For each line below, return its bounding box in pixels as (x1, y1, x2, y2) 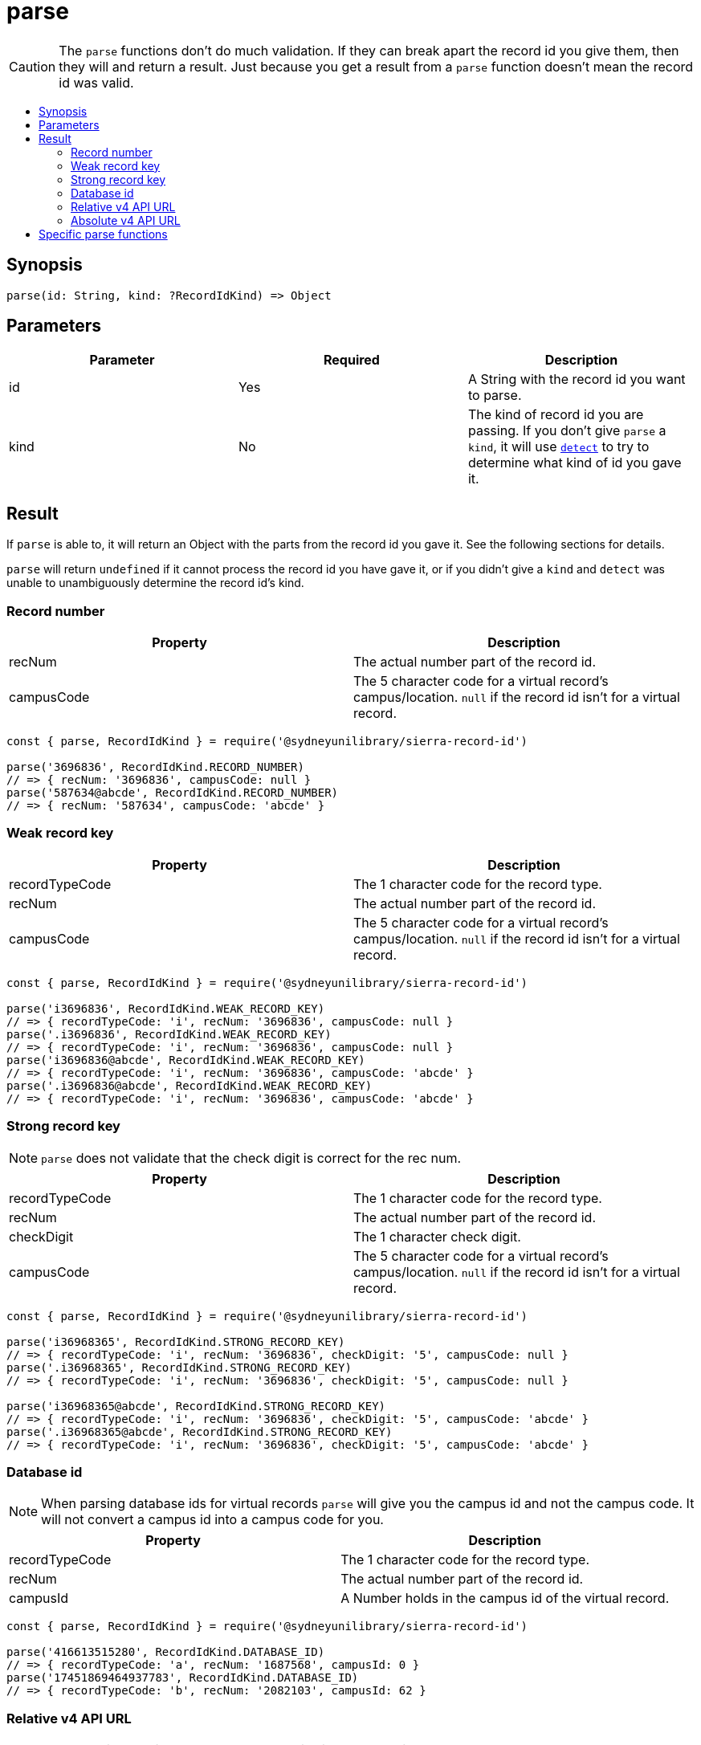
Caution (9, 58, 56, 75)
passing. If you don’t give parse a (467, 422, 666, 439)
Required (323, 352, 380, 369)
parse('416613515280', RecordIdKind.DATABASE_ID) (6, 1645, 325, 1659)
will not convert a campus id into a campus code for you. (41, 1511, 384, 1528)
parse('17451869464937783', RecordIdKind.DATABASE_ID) (6, 1671, 359, 1685)
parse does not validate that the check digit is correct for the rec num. (41, 1149, 462, 1166)
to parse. (467, 387, 522, 404)
